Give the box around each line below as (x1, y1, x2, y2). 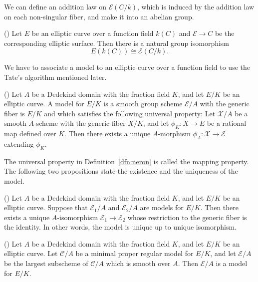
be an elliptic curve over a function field (31, 28, 154, 38)
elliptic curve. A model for (4, 98, 84, 109)
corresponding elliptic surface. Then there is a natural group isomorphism (4, 37, 230, 48)
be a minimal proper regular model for (75, 248, 194, 259)
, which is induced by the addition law (137, 1, 255, 11)
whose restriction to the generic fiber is (127, 212, 247, 222)
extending (4, 138, 34, 149)
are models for (140, 202, 184, 213)
